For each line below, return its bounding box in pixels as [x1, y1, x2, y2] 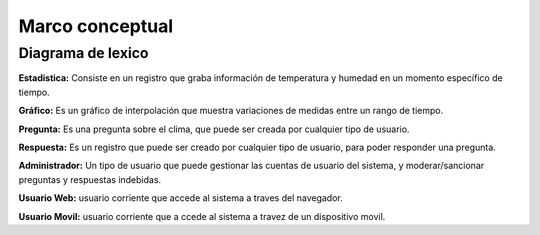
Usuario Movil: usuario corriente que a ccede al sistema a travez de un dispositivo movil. [18, 210, 386, 222]
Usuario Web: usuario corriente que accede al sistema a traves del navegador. [18, 192, 344, 204]
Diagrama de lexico [18, 44, 149, 62]
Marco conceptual [18, 15, 174, 37]
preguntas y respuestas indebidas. [18, 173, 162, 185]
